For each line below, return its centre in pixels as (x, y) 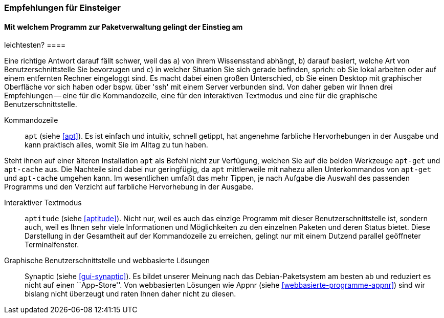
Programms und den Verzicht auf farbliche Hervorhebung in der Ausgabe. (129, 187)
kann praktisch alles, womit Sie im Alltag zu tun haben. (116, 145)
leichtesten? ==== (35, 45)
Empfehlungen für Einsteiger (62, 8)
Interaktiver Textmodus (43, 203)
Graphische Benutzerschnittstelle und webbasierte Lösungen (107, 261)
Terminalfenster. (52, 245)
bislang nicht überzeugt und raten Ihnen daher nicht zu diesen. (130, 294)
